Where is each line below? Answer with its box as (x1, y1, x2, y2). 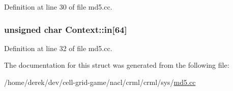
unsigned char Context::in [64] (4, 23, 127, 35)
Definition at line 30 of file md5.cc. (4, 2, 112, 12)
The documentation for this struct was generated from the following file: (4, 60, 229, 70)
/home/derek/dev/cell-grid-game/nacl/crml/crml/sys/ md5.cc (4, 77, 196, 87)
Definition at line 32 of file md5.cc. (4, 42, 112, 53)
